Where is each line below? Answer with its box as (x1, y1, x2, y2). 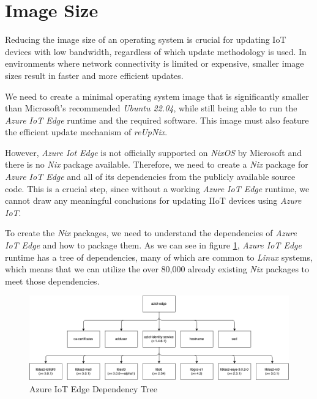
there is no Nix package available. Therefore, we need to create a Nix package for (5, 158, 308, 171)
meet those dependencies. (5, 274, 100, 287)
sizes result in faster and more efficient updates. (5, 69, 184, 81)
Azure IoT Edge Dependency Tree (29, 382, 157, 395)
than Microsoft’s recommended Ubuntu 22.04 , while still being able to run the (5, 102, 297, 114)
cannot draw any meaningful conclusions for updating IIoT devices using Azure (5, 194, 302, 207)
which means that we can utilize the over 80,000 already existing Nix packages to (5, 263, 310, 275)
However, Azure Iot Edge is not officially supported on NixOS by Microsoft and (5, 146, 302, 158)
